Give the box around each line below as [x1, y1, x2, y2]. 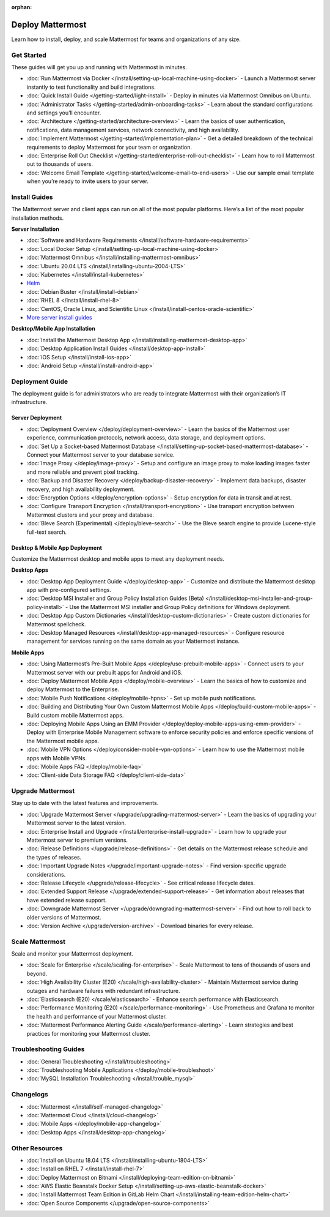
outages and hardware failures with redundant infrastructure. [26, 987, 180, 994]
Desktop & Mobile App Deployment [11, 544, 102, 551]
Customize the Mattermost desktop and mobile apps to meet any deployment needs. [11, 555, 225, 563]
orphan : [11, 4, 32, 10]
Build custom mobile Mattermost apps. [26, 711, 124, 719]
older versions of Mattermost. [26, 913, 101, 921]
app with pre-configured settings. [26, 586, 111, 594]
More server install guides [26, 313, 92, 321]
